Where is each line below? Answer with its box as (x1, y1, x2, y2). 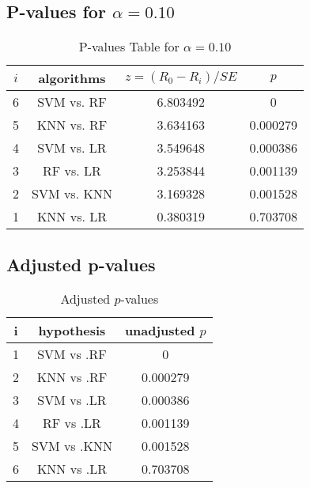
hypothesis (38, 321, 106, 340)
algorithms (38, 69, 106, 88)
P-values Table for (78, 37, 180, 56)
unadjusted (124, 321, 195, 340)
